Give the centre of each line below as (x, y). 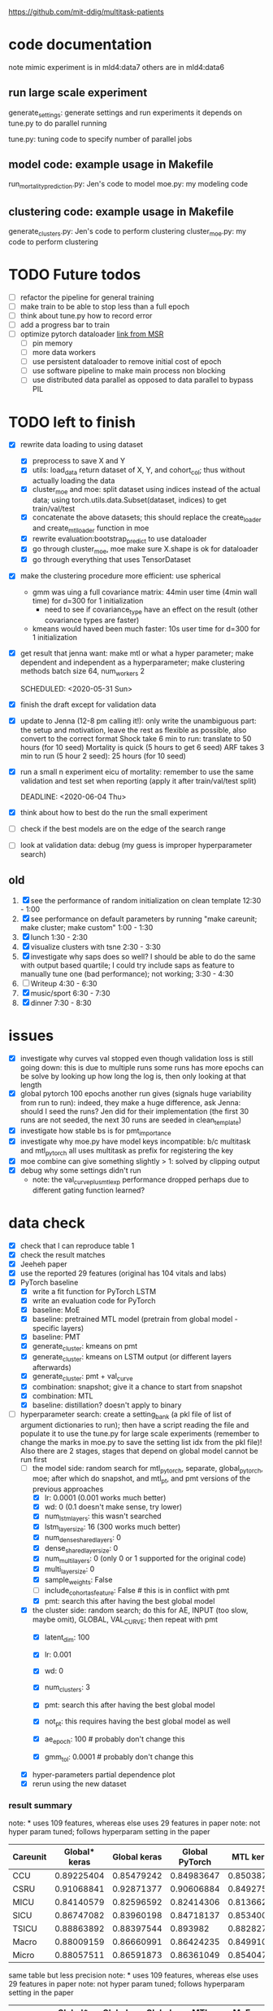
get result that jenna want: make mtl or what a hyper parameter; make (137, 653)
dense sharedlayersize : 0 (81, 1549)
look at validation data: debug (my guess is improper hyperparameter (136, 845)
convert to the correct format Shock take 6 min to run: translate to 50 (136, 739)
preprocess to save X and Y (79, 461)
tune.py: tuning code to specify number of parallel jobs (100, 138)
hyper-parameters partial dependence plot (104, 1774)
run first (33, 1459)
